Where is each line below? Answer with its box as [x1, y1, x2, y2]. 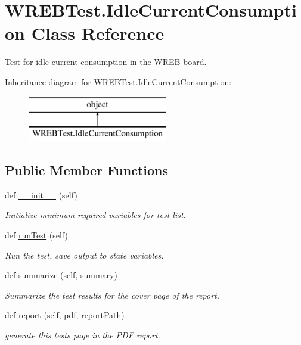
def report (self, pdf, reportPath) [5, 309, 125, 321]
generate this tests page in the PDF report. [5, 329, 160, 341]
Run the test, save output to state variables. [5, 248, 164, 261]
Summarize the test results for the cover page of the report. [5, 288, 219, 301]
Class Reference [31, 21, 165, 45]
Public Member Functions [5, 161, 168, 179]
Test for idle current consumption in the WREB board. [5, 55, 207, 68]
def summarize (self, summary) [5, 269, 117, 281]
